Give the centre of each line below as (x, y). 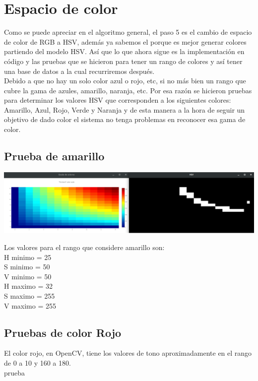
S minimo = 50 (27, 267)
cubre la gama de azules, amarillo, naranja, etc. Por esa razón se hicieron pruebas (128, 90)
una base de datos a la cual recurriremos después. (79, 71)
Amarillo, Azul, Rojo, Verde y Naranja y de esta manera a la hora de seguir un (125, 109)
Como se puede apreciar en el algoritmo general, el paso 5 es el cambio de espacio (128, 32)
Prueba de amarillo (54, 156)
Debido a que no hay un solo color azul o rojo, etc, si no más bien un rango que (125, 81)
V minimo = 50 (28, 276)
